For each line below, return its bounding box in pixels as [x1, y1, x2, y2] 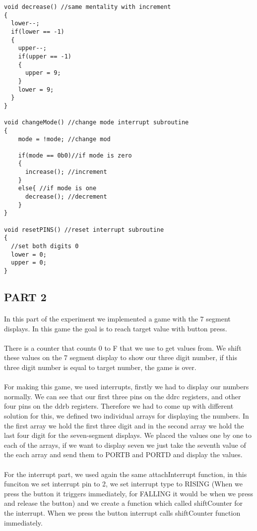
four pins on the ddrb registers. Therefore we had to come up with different [4, 401, 234, 411]
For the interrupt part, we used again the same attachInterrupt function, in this [4, 469, 247, 479]
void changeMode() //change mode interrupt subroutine [4, 119, 189, 126]
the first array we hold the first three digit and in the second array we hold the [4, 420, 244, 430]
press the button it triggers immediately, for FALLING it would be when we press [4, 488, 254, 498]
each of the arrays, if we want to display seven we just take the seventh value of [4, 439, 246, 450]
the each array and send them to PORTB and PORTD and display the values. [4, 449, 243, 460]
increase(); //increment [25, 168, 107, 176]
